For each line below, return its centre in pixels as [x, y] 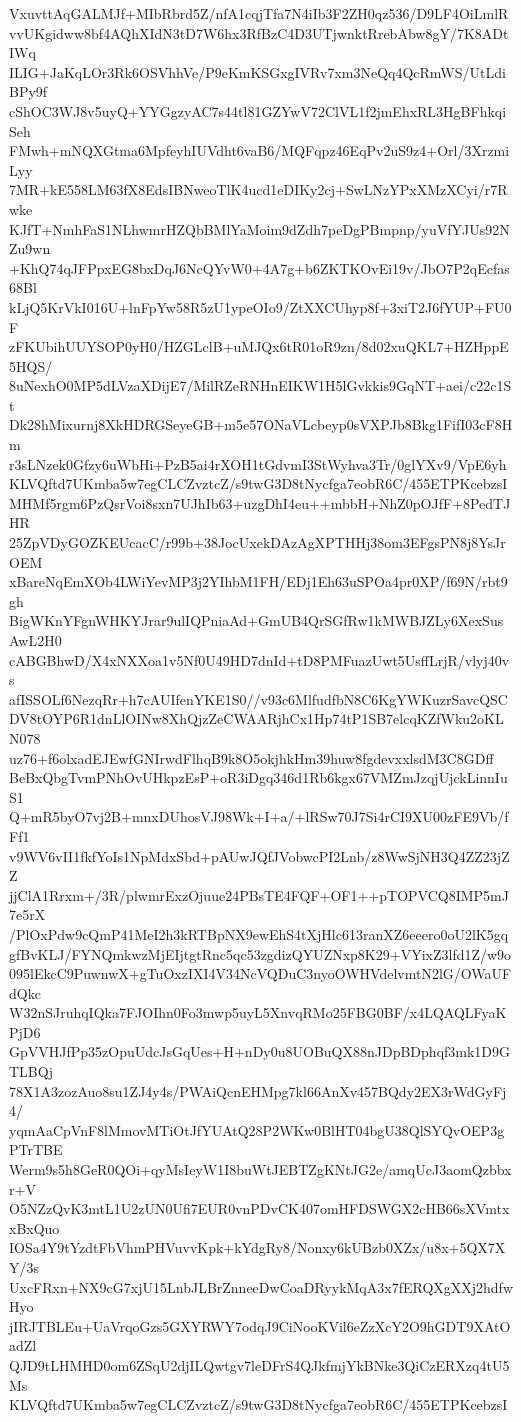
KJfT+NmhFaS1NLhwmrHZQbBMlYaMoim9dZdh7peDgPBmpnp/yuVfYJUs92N [259, 228]
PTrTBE [36, 1149]
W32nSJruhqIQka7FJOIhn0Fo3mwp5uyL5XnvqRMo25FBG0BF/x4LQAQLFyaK [258, 1012]
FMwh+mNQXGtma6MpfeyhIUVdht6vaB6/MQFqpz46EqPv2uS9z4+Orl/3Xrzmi [259, 150]
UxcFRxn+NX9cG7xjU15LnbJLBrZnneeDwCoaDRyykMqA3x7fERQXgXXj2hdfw [261, 1286]
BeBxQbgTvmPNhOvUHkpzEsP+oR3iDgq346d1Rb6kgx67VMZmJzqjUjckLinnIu [258, 777]
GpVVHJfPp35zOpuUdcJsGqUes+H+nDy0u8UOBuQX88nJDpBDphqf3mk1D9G [260, 1051]
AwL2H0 [35, 640]
